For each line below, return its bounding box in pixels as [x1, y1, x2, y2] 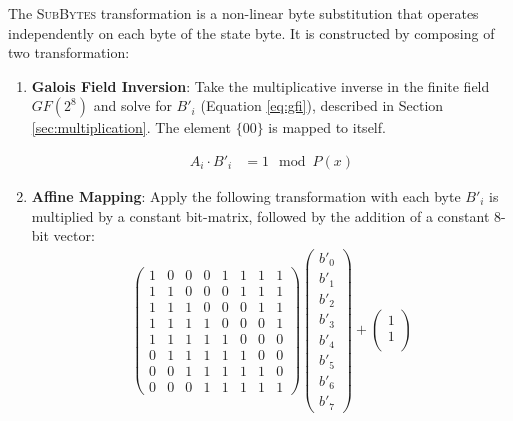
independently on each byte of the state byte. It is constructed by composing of [8, 22, 495, 43]
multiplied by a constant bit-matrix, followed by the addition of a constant [31, 205, 490, 226]
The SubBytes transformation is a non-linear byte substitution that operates [8, 3, 479, 23]
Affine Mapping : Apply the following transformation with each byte [31, 186, 461, 206]
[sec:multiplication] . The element [31, 117, 231, 138]
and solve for [93, 95, 172, 116]
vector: [53, 225, 95, 246]
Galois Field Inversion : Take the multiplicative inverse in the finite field [31, 75, 490, 96]
